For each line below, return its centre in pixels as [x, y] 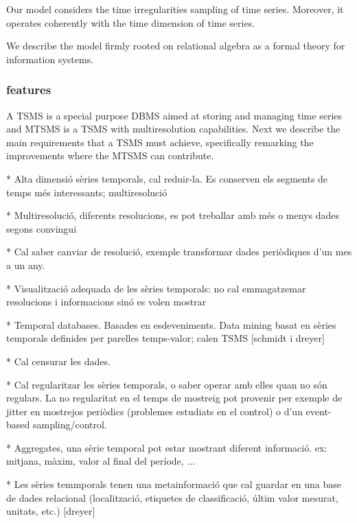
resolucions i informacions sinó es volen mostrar [106, 302]
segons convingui [42, 228]
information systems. [50, 59]
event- [319, 411]
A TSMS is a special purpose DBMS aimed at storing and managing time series [174, 115]
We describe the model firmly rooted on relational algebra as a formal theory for [176, 46]
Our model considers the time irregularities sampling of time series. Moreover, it [175, 9]
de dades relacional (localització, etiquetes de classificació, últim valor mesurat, [172, 497]
